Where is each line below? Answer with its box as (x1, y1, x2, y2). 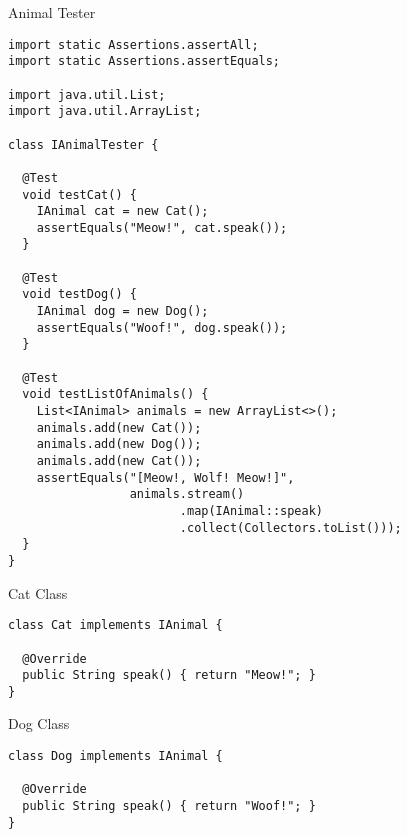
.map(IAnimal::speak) (179, 503, 323, 518)
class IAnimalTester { (8, 137, 159, 152)
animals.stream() (129, 487, 245, 502)
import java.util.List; (8, 87, 166, 102)
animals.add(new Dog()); (36, 437, 202, 452)
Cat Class (8, 582, 68, 603)
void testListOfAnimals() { (22, 387, 209, 402)
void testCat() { (22, 187, 137, 202)
